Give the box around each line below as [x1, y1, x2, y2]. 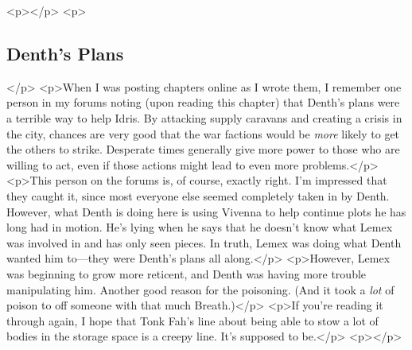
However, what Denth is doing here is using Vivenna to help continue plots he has [6, 203, 406, 220]
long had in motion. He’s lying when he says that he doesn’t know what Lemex [6, 219, 393, 235]
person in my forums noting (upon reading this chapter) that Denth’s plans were [6, 94, 400, 111]
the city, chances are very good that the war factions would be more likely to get [6, 125, 400, 142]
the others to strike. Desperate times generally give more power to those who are [6, 141, 400, 157]
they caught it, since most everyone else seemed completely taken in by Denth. [6, 187, 390, 204]
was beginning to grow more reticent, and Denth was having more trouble [6, 265, 367, 282]
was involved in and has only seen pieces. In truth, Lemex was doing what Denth [6, 234, 402, 251]
